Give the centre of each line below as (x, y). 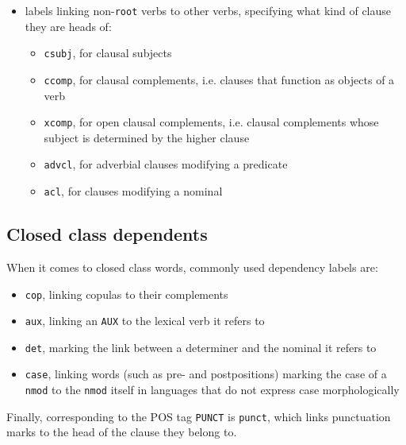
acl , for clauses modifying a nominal (133, 191)
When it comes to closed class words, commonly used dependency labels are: (192, 267)
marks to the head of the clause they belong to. (122, 432)
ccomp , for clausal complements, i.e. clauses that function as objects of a (219, 79)
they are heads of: (68, 26)
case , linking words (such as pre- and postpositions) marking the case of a (206, 374)
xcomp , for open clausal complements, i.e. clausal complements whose (211, 122)
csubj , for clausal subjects (108, 53)
